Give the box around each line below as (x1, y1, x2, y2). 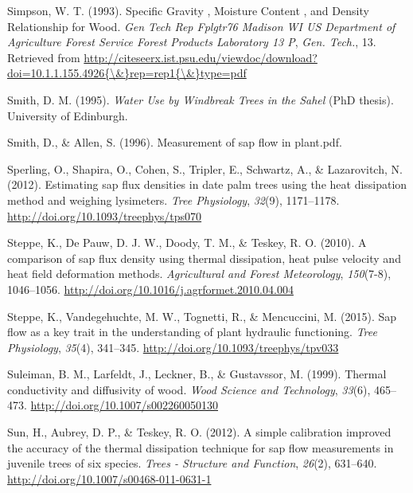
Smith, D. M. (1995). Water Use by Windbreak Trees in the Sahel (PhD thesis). (7, 91, 394, 108)
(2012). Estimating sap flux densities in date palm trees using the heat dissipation (7, 176, 407, 193)
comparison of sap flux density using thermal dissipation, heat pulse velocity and (7, 249, 401, 266)
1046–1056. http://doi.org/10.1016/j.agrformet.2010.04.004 (7, 280, 294, 297)
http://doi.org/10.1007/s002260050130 (30, 397, 218, 413)
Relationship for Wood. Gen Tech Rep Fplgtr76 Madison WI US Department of (7, 18, 395, 34)
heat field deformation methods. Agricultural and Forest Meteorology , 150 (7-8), (7, 265, 392, 282)
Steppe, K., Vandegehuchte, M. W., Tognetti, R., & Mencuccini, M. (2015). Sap (7, 307, 397, 324)
